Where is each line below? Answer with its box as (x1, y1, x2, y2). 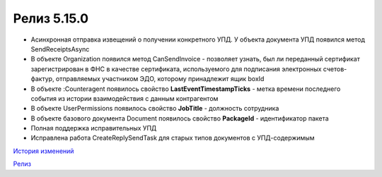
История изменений (13, 147, 74, 155)
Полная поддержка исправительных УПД (30, 124, 157, 133)
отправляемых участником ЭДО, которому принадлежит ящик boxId (55, 75, 265, 83)
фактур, (30, 75, 54, 83)
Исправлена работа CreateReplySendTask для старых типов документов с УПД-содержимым (30, 134, 315, 142)
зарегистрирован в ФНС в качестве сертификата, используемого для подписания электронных (30, 64, 322, 73)
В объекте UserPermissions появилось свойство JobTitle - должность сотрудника (30, 104, 279, 113)
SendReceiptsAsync (30, 44, 90, 53)
